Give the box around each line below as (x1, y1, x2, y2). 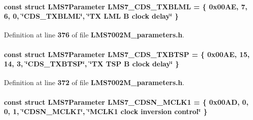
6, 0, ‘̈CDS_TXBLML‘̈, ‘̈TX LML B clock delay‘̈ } (4, 11, 179, 21)
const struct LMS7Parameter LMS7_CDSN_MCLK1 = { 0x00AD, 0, (4, 96, 249, 107)
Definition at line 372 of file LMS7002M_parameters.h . (4, 77, 184, 88)
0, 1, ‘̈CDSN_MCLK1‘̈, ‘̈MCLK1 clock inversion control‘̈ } (4, 106, 208, 117)
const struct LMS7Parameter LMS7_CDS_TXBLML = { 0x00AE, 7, (4, 1, 248, 11)
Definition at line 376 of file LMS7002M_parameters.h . (4, 30, 184, 40)
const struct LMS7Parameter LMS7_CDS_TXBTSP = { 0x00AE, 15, (4, 49, 250, 59)
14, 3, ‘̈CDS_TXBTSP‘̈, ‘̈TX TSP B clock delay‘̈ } (4, 59, 180, 69)
